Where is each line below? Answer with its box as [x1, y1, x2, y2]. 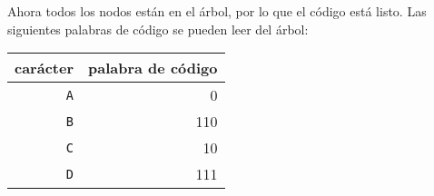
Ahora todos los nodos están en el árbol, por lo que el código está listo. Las [7, 2, 427, 20]
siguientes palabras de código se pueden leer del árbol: [7, 19, 309, 38]
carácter [15, 57, 74, 79]
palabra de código [88, 57, 218, 79]
